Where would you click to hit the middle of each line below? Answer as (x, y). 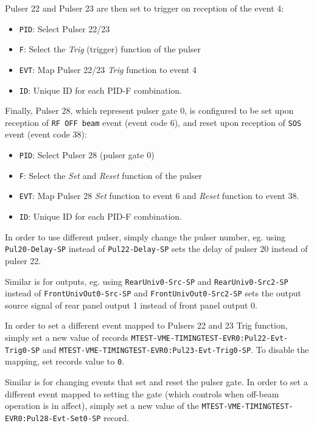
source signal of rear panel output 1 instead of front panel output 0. (131, 305)
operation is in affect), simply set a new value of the (102, 406)
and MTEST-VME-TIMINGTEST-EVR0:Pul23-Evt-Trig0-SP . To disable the (176, 349)
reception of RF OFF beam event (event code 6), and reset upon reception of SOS (153, 122)
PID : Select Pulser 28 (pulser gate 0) (87, 155)
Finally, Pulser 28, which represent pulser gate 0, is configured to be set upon (149, 110)
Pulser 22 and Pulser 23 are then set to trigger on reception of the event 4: (145, 8)
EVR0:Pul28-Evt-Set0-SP (53, 418)
